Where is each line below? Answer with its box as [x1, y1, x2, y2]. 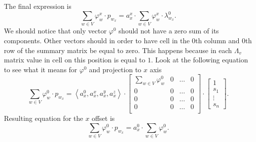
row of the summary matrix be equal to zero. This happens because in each [4, 45, 232, 55]
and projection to [89, 64, 142, 74]
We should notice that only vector [4, 26, 107, 36]
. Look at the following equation [151, 55, 248, 65]
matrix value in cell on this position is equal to [4, 55, 146, 65]
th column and [195, 35, 240, 46]
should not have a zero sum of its [118, 26, 219, 36]
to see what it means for [4, 64, 77, 74]
